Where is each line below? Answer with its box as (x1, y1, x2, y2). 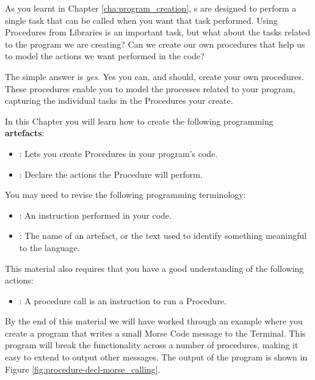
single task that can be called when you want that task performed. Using (5, 13, 278, 26)
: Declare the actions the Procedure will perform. (19, 167, 203, 180)
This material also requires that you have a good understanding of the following (5, 261, 304, 274)
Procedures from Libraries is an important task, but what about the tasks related (5, 26, 311, 38)
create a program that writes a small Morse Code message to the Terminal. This (5, 326, 306, 339)
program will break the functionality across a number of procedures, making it (5, 338, 299, 351)
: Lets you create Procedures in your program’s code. (19, 147, 218, 159)
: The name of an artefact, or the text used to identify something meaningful (19, 229, 307, 242)
